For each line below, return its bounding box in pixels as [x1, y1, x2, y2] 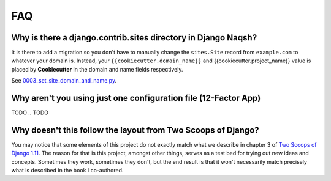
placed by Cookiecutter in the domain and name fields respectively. [11, 65, 183, 73]
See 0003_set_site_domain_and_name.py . [11, 77, 116, 84]
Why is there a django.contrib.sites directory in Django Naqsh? [11, 32, 257, 43]
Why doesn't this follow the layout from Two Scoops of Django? [11, 125, 260, 135]
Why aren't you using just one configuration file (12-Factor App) [11, 93, 261, 103]
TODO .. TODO [11, 109, 49, 116]
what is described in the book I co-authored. [11, 167, 124, 174]
